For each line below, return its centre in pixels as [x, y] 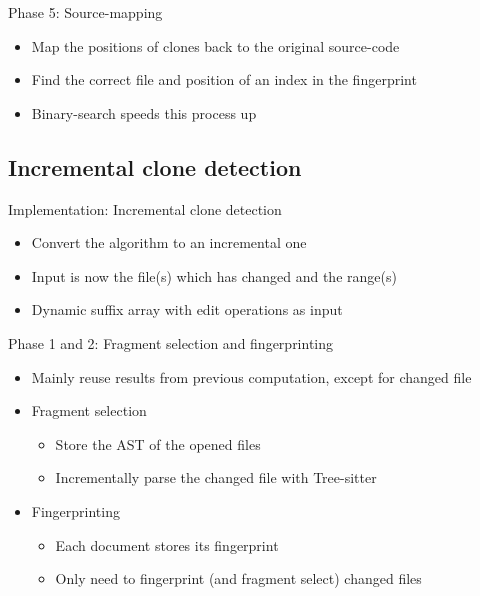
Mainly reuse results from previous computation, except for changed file [251, 376]
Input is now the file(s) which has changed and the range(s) [214, 275]
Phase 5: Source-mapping [85, 12]
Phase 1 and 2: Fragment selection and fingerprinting [171, 342]
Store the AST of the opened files [158, 443]
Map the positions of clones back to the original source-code [215, 45]
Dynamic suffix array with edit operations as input [187, 309]
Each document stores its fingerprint [167, 544]
